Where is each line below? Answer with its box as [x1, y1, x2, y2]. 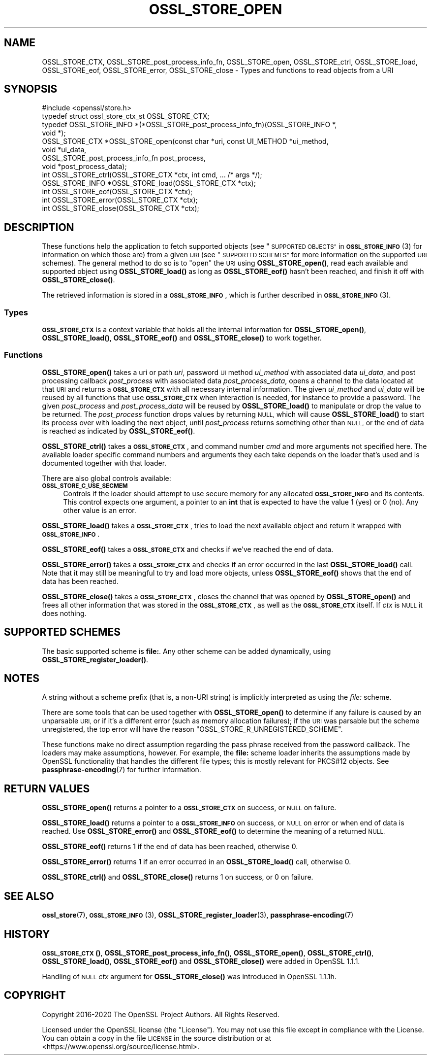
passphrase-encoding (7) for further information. [42, 765, 201, 774]
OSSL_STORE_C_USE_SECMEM [42, 482, 128, 489]
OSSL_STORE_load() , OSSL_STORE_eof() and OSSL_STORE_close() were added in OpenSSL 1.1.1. [42, 957, 360, 965]
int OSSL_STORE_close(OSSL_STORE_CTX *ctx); [42, 204, 199, 213]
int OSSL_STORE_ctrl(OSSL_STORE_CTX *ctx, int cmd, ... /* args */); [42, 171, 262, 179]
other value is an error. [63, 506, 136, 514]
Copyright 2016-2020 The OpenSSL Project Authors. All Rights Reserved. [42, 1010, 279, 1019]
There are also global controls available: [42, 474, 171, 482]
